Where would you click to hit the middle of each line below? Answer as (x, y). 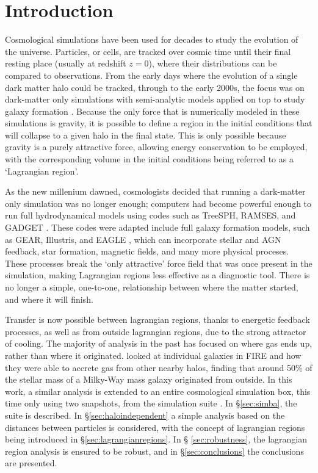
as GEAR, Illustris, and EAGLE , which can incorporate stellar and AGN (143, 239)
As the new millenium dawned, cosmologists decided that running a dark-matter (155, 191)
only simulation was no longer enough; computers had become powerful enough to (158, 203)
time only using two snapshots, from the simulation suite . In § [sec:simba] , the (151, 403)
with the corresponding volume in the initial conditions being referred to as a (149, 159)
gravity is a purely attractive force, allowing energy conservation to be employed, (156, 147)
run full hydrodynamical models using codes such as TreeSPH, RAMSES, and (150, 215)
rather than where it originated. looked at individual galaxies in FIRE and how (153, 355)
